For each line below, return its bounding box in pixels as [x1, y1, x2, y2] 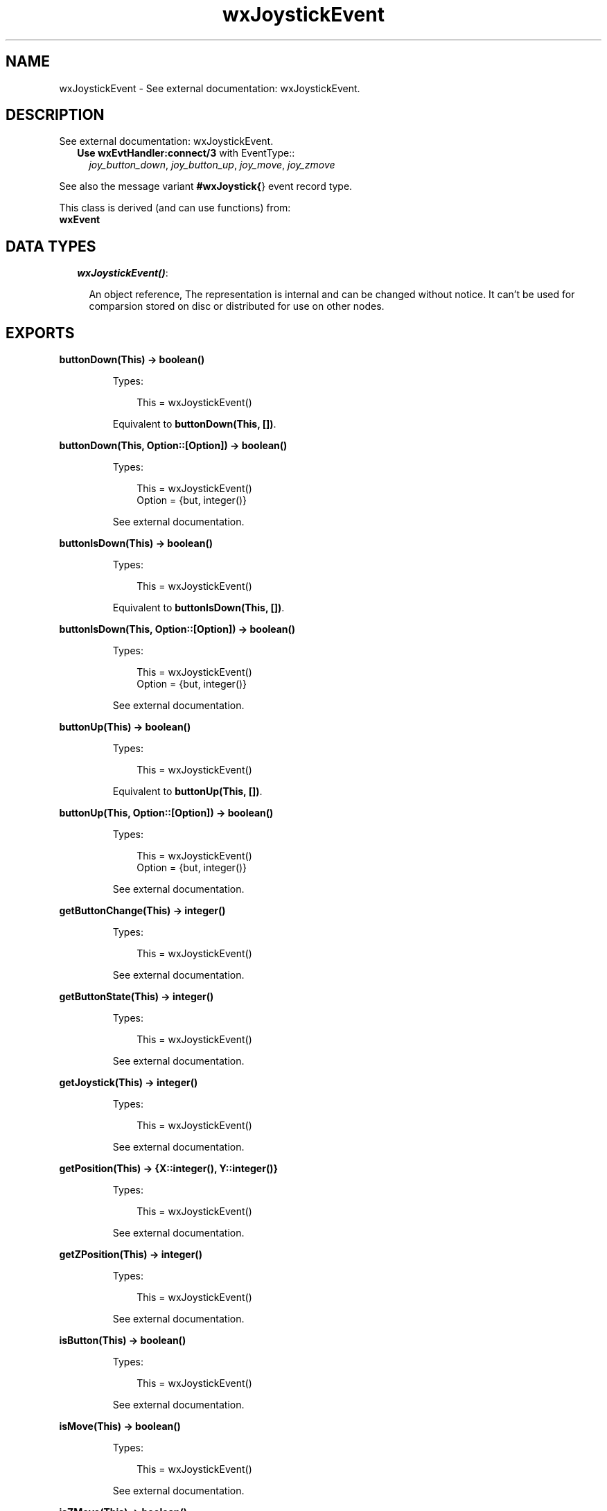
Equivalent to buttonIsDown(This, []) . [112, 602, 285, 614]
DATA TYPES [6, 237, 96, 255]
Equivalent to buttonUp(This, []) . [112, 785, 263, 798]
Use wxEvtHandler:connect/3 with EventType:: [77, 147, 295, 159]
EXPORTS [6, 324, 75, 342]
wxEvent [59, 213, 100, 226]
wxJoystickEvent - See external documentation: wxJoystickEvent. [59, 82, 360, 94]
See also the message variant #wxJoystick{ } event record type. [59, 180, 353, 193]
